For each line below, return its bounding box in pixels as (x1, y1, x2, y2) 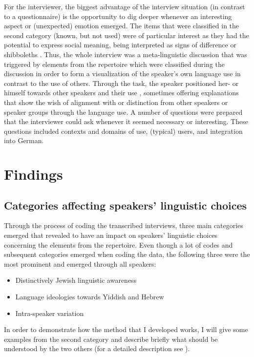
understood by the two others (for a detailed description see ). (4, 343, 190, 354)
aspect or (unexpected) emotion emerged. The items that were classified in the (4, 21, 239, 31)
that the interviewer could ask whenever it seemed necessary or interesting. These (4, 116, 248, 126)
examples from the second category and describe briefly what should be (4, 334, 218, 344)
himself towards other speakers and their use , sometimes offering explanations (4, 87, 239, 98)
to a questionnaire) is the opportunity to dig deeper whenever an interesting (4, 11, 232, 21)
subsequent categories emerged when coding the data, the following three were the (4, 249, 250, 259)
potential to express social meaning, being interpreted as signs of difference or (4, 40, 236, 50)
